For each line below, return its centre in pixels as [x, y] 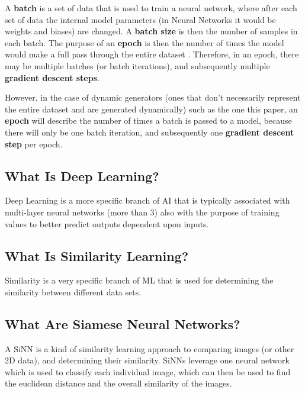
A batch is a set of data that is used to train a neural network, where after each [151, 8]
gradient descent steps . [52, 77]
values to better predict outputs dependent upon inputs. [107, 223]
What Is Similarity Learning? [97, 255]
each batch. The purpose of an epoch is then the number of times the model [145, 42]
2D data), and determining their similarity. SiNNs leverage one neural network [147, 360]
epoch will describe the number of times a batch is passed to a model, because [148, 120]
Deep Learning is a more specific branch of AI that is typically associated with [147, 200]
